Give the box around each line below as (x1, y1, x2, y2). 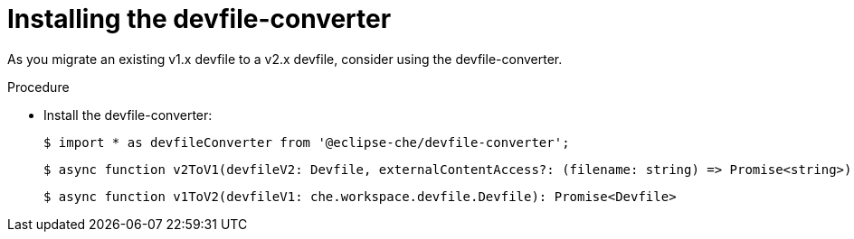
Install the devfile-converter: (43, 106, 213, 123)
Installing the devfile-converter (7, 4, 392, 34)
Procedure (7, 78, 70, 95)
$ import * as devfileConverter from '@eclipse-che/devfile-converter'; (43, 134, 570, 150)
